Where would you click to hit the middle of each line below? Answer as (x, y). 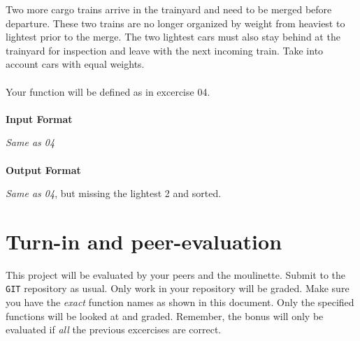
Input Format (39, 118)
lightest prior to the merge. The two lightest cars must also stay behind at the (173, 37)
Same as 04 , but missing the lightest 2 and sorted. (114, 193)
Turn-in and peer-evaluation (144, 241)
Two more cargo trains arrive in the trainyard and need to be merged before (169, 9)
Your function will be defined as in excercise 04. (108, 91)
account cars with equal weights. (75, 64)
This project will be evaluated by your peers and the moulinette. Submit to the (176, 274)
